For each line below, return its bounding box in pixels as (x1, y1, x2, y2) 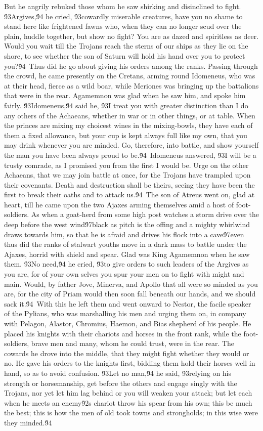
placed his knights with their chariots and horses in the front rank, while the (4, 328, 241, 338)
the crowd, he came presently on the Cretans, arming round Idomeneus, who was (4, 70, 255, 81)
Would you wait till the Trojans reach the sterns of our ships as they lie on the (4, 40, 248, 51)
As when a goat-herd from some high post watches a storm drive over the (31, 209, 259, 220)
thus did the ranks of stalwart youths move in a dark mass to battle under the (4, 239, 247, 249)
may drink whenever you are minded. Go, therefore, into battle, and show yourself (4, 140, 259, 150)
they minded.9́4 (4, 417, 52, 427)
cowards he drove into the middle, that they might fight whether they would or (4, 348, 249, 358)
